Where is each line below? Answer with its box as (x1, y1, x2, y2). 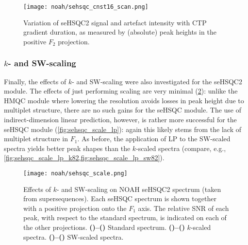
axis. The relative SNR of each (138, 203, 229, 213)
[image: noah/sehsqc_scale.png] (23, 170, 128, 177)
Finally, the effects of (4, 76, 66, 86)
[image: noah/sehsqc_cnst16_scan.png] (23, 3, 149, 10)
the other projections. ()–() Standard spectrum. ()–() (23, 222, 185, 232)
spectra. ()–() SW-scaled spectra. (23, 231, 124, 242)
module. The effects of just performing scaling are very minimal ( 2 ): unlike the (4, 86, 238, 96)
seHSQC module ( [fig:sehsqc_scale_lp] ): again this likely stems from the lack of (4, 124, 241, 134)
